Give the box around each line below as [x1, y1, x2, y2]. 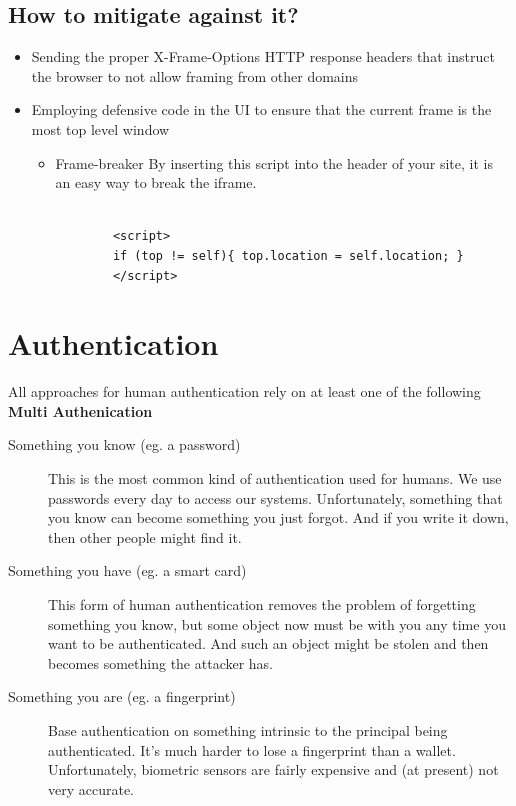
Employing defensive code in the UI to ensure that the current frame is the [31, 99, 492, 120]
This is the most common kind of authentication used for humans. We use [48, 468, 502, 489]
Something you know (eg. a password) [8, 434, 241, 455]
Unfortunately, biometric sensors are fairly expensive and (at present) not [48, 759, 499, 780]
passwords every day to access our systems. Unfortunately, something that [48, 487, 503, 508]
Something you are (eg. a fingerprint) [8, 686, 236, 707]
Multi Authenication [8, 400, 153, 421]
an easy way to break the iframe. [55, 172, 257, 193]
